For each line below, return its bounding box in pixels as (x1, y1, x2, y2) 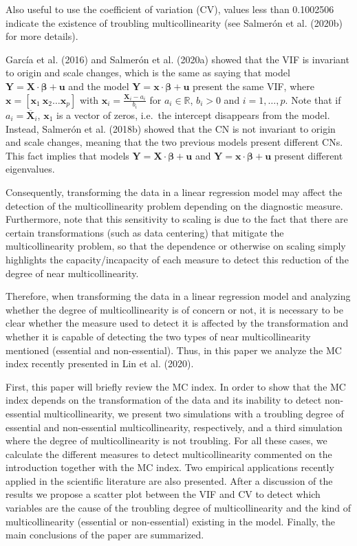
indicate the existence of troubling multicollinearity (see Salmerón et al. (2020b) (6, 15, 343, 30)
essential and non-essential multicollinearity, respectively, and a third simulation (6, 419, 343, 434)
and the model (68, 78, 129, 93)
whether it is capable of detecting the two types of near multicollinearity (6, 329, 311, 343)
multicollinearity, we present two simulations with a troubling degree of (43, 406, 344, 420)
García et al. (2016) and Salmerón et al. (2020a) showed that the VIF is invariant (6, 52, 349, 66)
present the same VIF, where (193, 78, 314, 93)
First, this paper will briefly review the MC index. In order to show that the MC (6, 379, 346, 393)
